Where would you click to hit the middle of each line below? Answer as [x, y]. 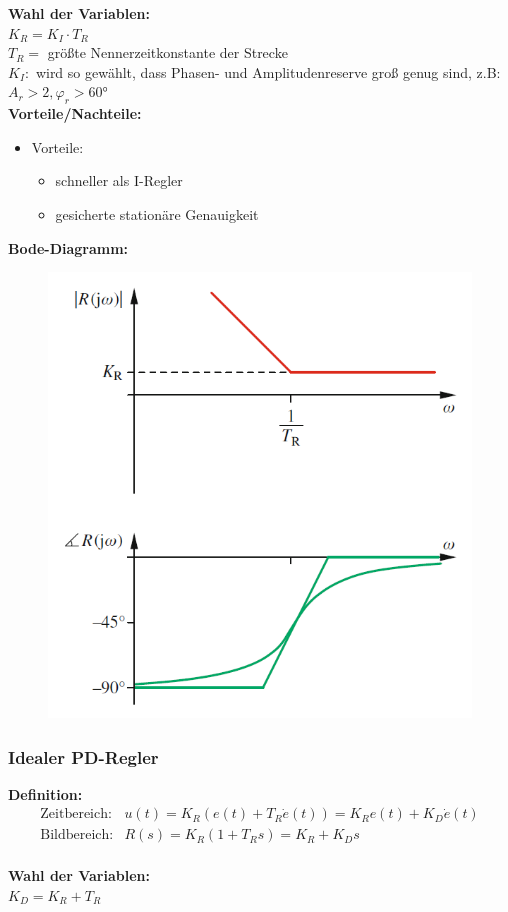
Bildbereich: [77, 835]
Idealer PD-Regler [83, 756]
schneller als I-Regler [119, 180]
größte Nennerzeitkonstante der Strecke [167, 52]
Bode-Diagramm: [68, 247]
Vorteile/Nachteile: [75, 113]
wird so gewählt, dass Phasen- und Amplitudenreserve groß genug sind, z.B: [268, 71]
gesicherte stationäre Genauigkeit [157, 213]
